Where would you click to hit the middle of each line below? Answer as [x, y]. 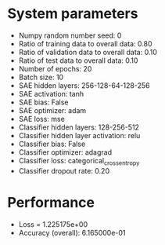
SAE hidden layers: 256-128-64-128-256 [84, 85]
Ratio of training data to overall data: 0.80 [85, 43]
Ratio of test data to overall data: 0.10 [78, 60]
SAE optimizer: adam [52, 110]
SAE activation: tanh [51, 93]
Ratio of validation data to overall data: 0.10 [88, 52]
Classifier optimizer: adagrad [65, 152]
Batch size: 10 [41, 77]
